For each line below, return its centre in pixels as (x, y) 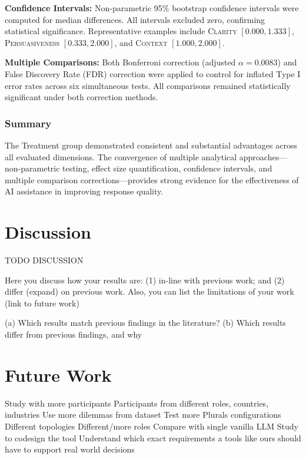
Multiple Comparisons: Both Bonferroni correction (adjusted (120, 62)
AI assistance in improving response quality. (84, 191)
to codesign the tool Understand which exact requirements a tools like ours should (153, 437)
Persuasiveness (32, 42)
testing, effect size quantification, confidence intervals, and (167, 168)
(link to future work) (42, 303)
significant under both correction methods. (82, 97)
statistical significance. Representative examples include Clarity (121, 31)
